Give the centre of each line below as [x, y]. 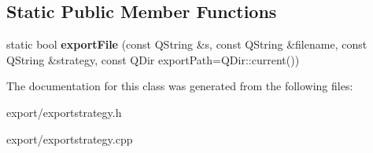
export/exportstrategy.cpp [70, 138]
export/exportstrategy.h [64, 112]
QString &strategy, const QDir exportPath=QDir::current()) [153, 59]
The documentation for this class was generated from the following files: [180, 86]
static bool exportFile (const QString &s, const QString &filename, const [187, 44]
